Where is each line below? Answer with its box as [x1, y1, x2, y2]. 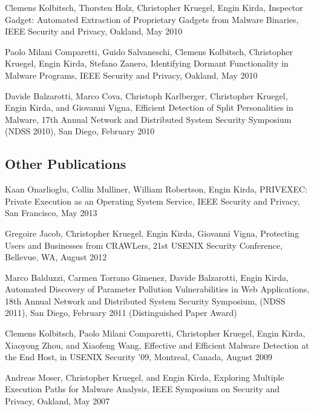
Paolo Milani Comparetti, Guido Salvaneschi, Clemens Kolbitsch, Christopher [5, 45, 293, 58]
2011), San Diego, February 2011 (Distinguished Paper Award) [5, 306, 237, 319]
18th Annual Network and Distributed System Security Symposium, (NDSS [5, 294, 286, 307]
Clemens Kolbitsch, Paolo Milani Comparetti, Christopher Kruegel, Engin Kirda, [5, 327, 306, 340]
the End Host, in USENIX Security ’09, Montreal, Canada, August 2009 [5, 350, 273, 363]
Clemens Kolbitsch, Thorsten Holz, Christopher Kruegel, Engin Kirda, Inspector [5, 1, 303, 13]
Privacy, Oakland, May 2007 [5, 395, 110, 407]
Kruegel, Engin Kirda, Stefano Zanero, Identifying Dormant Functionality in [5, 57, 289, 70]
